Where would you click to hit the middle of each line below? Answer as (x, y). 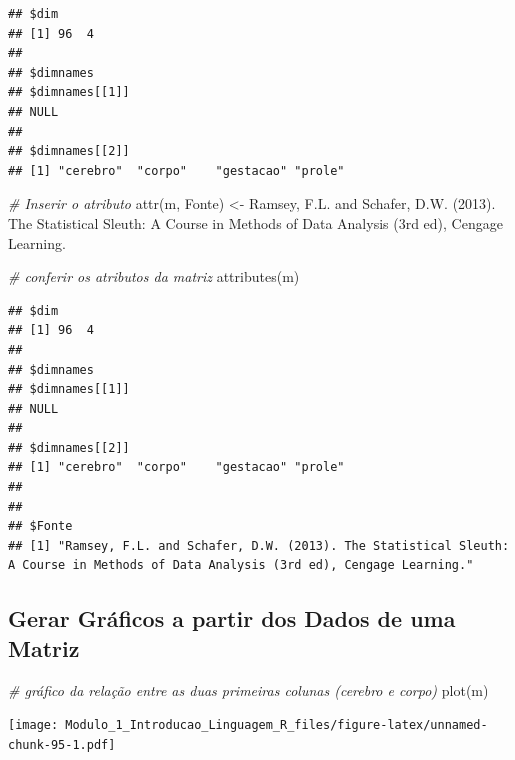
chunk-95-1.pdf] (62, 744)
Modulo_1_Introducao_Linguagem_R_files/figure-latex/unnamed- (276, 725)
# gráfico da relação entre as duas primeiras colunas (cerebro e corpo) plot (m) (248, 689)
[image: (33, 725)
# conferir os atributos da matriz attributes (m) (154, 276)
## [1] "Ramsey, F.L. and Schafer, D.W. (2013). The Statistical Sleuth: (259, 545)
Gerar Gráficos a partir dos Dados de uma (232, 618)
